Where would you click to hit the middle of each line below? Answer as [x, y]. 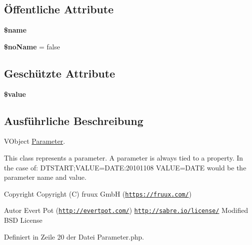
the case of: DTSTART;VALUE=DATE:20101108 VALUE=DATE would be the [125, 167]
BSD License [23, 220]
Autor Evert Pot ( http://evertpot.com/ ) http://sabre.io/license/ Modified [126, 210]
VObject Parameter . [35, 141]
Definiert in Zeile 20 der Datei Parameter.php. [74, 236]
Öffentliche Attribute [59, 9]
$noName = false [32, 46]
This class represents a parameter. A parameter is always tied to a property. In [124, 157]
